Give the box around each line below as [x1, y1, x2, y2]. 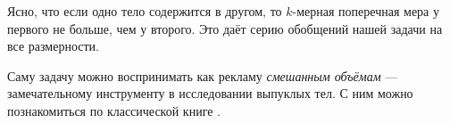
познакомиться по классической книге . [7, 101, 221, 119]
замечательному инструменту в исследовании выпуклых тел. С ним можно [7, 84, 413, 102]
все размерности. [7, 37, 99, 55]
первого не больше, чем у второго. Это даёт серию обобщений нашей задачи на [7, 19, 443, 37]
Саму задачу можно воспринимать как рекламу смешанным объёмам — [7, 66, 398, 85]
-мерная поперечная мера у [292, 2, 439, 20]
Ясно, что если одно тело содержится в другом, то [7, 2, 282, 20]
